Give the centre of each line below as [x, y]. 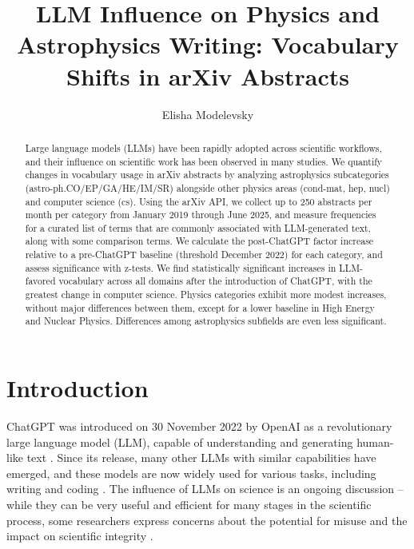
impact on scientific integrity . [80, 536]
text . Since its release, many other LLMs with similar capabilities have [201, 457]
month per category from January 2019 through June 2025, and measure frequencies [201, 215]
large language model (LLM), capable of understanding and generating [180, 442]
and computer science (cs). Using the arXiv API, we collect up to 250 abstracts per [199, 201]
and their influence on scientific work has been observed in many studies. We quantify [204, 161]
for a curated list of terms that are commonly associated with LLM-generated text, [198, 227]
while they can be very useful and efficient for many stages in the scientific [189, 504]
